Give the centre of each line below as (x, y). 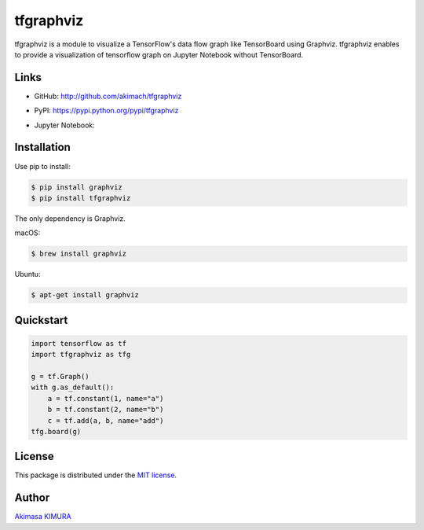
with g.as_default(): (73, 388)
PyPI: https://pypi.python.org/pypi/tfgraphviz (106, 111)
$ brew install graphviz (79, 254)
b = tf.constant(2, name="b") (106, 410)
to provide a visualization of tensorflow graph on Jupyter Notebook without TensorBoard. (159, 54)
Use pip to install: (42, 166)
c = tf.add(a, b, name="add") (106, 420)
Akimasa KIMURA (43, 517)
